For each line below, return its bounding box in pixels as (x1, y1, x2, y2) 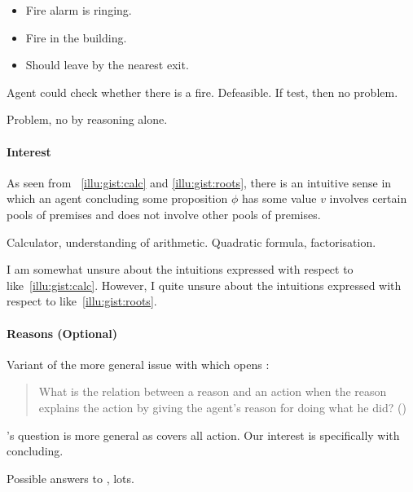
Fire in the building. (25, 29, 127, 46)
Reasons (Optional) (7, 324, 117, 341)
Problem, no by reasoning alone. (7, 111, 168, 128)
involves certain (329, 190, 407, 207)
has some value (241, 190, 317, 207)
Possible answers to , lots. (7, 469, 134, 486)
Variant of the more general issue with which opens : (7, 355, 270, 372)
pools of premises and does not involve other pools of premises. (7, 205, 321, 222)
